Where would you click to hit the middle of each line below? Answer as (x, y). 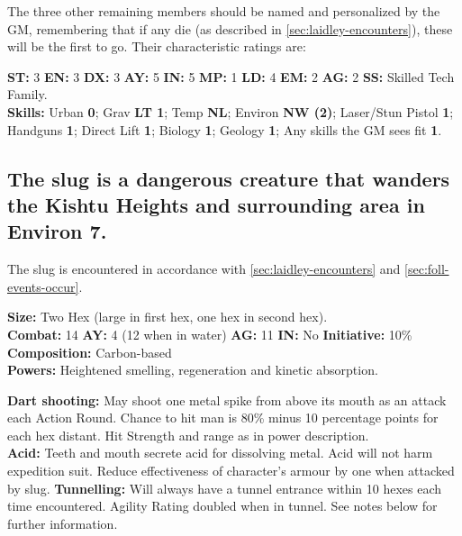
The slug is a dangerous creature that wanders (229, 178)
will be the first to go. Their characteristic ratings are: (157, 46)
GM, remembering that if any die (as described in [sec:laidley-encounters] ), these (230, 28)
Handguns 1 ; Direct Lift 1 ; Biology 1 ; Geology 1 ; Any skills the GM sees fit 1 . (225, 129)
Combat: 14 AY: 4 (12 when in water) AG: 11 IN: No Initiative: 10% (210, 334)
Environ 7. (57, 231)
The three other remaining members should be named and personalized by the (224, 11)
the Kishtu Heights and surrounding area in (216, 204)
